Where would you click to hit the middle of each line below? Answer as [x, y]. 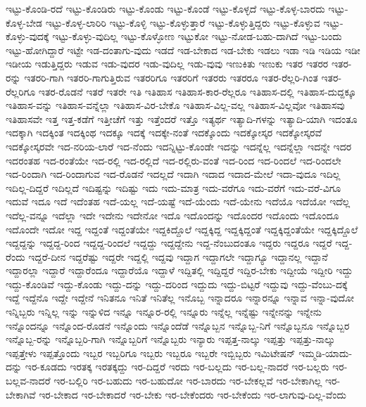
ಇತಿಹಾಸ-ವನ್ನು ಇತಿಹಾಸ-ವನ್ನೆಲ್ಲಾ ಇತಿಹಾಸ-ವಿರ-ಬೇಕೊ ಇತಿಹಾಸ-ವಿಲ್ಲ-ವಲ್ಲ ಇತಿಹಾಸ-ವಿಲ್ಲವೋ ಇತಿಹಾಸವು [175, 105]
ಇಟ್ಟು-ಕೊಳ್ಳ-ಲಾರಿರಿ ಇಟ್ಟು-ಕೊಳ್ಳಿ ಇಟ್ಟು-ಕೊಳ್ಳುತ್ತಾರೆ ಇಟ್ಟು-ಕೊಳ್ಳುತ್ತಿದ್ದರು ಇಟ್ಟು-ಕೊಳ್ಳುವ [183, 22]
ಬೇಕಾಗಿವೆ [21, 394]
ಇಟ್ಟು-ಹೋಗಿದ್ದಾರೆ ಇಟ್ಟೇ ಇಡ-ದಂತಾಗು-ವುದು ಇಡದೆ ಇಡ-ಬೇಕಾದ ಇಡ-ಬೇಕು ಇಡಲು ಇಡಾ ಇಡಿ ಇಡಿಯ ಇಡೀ [183, 50]
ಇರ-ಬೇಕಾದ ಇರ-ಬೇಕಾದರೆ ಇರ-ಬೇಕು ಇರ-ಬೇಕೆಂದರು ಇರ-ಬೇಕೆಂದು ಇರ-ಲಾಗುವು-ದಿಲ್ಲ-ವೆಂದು [193, 394]
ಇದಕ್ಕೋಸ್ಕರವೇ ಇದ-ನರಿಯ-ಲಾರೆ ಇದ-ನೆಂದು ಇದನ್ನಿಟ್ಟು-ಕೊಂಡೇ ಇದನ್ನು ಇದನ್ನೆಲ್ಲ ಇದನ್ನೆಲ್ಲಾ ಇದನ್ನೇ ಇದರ [179, 146]
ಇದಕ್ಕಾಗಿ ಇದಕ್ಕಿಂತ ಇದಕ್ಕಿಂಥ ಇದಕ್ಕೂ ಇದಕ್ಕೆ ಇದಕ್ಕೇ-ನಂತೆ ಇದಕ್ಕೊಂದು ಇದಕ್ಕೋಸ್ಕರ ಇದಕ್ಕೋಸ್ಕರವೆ [164, 133]
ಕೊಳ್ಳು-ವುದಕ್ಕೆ [27, 36]
